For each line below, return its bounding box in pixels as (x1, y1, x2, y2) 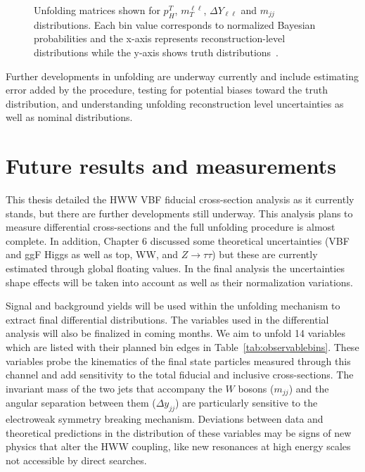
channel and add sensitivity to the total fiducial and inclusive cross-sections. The (6, 367, 354, 382)
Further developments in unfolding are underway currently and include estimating (6, 68, 359, 83)
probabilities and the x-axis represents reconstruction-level (34, 31, 286, 46)
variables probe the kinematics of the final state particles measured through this (6, 353, 351, 368)
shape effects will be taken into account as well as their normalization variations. (6, 274, 353, 289)
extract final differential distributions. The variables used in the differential (6, 312, 329, 326)
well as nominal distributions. (6, 110, 133, 125)
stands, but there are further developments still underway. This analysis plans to (6, 205, 353, 220)
